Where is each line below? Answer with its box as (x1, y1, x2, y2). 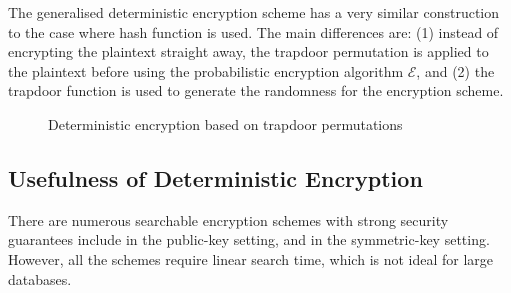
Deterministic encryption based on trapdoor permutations (48, 113, 403, 134)
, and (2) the (416, 60, 495, 81)
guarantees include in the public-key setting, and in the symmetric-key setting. (8, 229, 490, 250)
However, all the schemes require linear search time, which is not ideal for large (8, 248, 494, 269)
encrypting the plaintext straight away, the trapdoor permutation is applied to (8, 41, 489, 62)
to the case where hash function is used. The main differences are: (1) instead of (8, 21, 499, 42)
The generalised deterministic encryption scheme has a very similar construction (8, 2, 500, 22)
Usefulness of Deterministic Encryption (8, 162, 423, 193)
